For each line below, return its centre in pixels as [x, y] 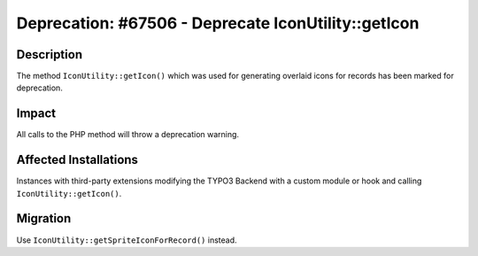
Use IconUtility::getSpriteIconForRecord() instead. [127, 240]
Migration [44, 218]
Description [50, 54]
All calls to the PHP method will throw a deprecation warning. [127, 135]
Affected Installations [77, 160]
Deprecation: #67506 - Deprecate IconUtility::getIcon [218, 23]
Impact [36, 114]
